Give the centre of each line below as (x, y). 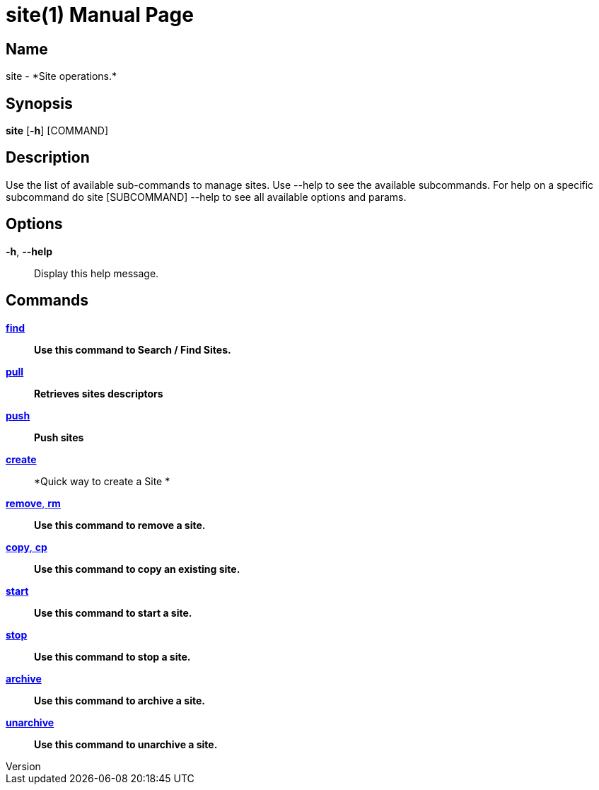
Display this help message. (97, 273)
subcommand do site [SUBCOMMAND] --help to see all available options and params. (206, 197)
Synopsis (39, 103)
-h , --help (29, 251)
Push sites (59, 437)
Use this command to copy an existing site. (137, 569)
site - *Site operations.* (61, 76)
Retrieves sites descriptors (99, 393)
